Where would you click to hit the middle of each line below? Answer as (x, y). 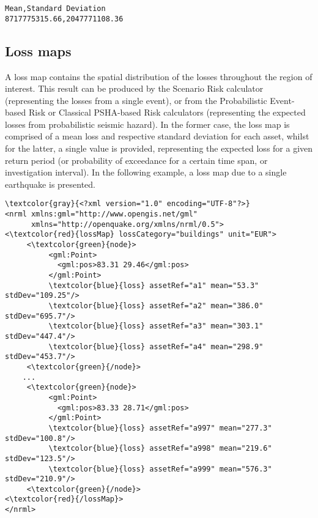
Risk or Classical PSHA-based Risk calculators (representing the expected (167, 112)
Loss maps (38, 50)
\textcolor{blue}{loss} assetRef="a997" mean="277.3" (160, 428)
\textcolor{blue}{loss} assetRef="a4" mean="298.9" (156, 346)
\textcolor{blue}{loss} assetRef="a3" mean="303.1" (156, 326)
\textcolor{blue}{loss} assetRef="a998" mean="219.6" (160, 449)
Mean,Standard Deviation (55, 9)
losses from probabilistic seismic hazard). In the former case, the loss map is (147, 124)
